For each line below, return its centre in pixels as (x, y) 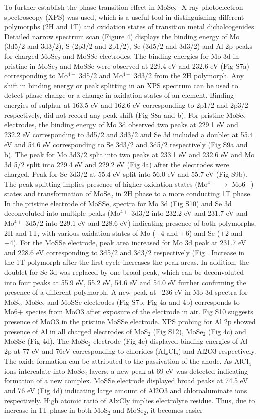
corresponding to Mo (36, 76)
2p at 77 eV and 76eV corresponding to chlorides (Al (85, 351)
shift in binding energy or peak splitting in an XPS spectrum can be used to (121, 85)
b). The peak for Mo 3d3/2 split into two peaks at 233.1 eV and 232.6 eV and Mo (129, 154)
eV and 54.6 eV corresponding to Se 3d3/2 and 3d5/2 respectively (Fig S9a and (126, 144)
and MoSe (128, 410)
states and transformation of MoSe (57, 193)
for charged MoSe (31, 55)
